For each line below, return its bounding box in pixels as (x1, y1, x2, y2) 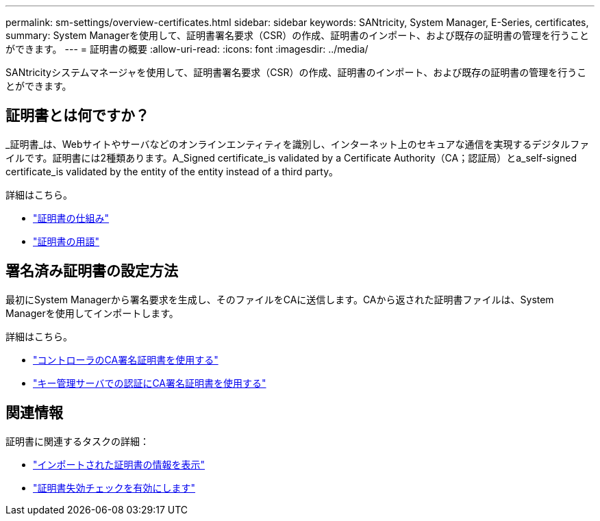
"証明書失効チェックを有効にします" (33, 481, 196, 494)
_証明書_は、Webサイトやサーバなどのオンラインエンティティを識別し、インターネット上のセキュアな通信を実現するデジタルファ (5, 138, 590, 150)
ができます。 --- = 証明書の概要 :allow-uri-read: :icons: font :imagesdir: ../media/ (5, 43, 368, 55)
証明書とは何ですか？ (5, 107, 149, 125)
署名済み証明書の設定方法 (5, 262, 178, 280)
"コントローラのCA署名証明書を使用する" (33, 353, 218, 366)
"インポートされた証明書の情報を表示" (33, 458, 205, 470)
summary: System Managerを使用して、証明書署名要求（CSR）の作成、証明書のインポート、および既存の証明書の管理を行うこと (5, 29, 589, 41)
